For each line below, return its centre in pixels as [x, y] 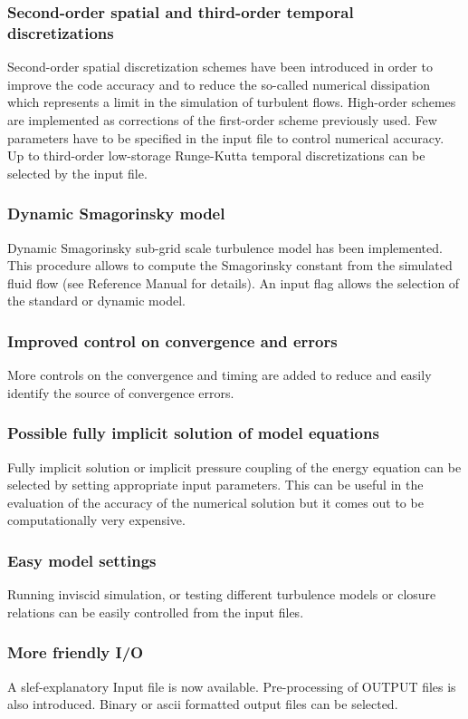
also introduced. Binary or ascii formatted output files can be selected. [203, 704]
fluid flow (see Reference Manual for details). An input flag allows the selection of [234, 282]
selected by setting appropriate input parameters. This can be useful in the [215, 485]
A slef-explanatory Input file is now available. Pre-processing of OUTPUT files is [232, 686]
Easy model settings [82, 560]
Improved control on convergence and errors [172, 340]
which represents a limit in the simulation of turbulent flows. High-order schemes [232, 102]
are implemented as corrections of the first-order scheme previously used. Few [222, 119]
